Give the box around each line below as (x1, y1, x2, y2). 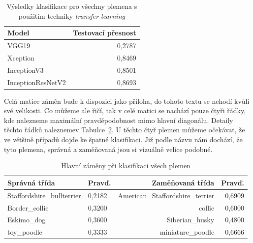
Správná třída (7, 177, 55, 187)
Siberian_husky (166, 214, 215, 225)
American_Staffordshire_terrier (118, 190, 215, 200)
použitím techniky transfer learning (18, 10, 125, 21)
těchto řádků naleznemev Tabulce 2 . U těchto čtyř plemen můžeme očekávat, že (4, 124, 245, 135)
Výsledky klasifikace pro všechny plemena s (6, 1, 137, 11)
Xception (7, 52, 34, 62)
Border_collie (7, 202, 49, 213)
